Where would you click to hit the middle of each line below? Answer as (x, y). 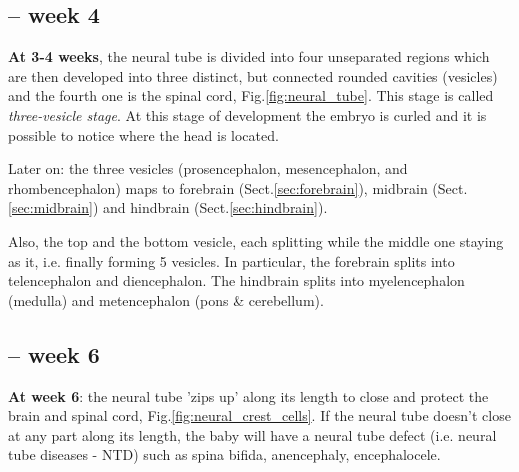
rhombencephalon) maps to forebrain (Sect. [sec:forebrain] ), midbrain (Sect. (238, 187)
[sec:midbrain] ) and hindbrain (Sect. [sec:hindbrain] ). (168, 207)
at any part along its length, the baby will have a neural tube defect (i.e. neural (252, 434)
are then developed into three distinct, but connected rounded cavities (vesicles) (253, 75)
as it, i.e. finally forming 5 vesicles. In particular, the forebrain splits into (231, 260)
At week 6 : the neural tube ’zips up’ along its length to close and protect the (248, 395)
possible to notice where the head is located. (143, 134)
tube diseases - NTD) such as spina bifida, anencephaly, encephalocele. (224, 454)
